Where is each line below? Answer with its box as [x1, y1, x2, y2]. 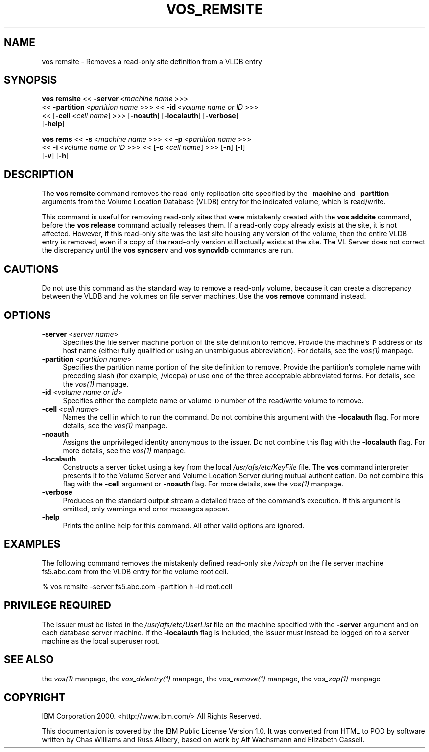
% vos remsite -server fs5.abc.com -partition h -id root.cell [42, 582, 232, 591]
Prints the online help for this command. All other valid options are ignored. [63, 521, 305, 530]
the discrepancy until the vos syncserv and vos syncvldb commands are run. [42, 246, 293, 255]
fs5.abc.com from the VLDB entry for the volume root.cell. [42, 567, 229, 576]
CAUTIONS [4, 263, 59, 275]
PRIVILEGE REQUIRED [4, 599, 111, 612]
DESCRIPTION [4, 168, 74, 181]
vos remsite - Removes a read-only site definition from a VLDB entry [42, 57, 262, 66]
